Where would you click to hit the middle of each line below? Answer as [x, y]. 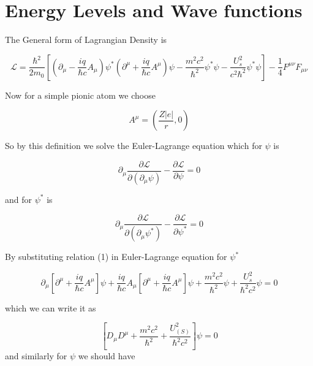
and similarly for [36, 355]
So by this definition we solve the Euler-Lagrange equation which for [134, 146]
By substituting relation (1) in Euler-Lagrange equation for [116, 257]
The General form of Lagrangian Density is [86, 40]
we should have [107, 355]
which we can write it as [51, 307]
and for [19, 199]
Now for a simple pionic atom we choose [80, 95]
